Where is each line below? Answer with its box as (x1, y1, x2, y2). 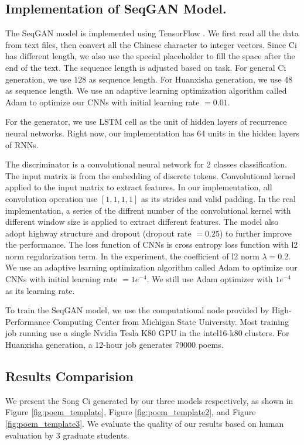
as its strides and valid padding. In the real (141, 192, 296, 204)
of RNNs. (5, 138, 39, 150)
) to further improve (219, 227, 292, 239)
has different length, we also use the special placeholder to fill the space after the (5, 50, 295, 62)
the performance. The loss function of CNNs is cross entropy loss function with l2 (5, 238, 298, 251)
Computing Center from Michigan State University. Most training (53, 315, 289, 327)
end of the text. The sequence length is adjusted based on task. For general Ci (5, 61, 286, 73)
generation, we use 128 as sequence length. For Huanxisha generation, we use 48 (5, 73, 293, 85)
